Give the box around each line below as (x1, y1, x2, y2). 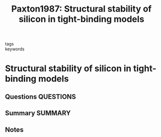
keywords (5, 46, 25, 52)
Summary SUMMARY (5, 109, 71, 117)
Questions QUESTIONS (5, 92, 76, 101)
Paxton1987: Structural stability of (11, 3, 152, 15)
